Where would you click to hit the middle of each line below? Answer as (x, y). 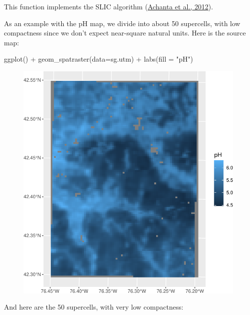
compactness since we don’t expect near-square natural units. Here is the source (125, 33)
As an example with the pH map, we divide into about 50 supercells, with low (122, 23)
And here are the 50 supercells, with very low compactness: (94, 307)
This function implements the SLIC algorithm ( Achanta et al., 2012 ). (109, 6)
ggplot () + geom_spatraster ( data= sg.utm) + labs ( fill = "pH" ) (99, 59)
